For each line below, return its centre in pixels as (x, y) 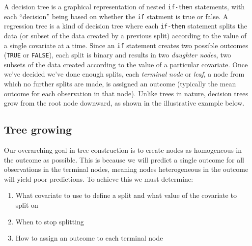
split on (27, 205)
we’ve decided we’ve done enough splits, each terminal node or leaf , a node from (124, 74)
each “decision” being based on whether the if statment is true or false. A (116, 16)
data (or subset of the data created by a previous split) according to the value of (125, 35)
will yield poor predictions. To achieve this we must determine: (98, 178)
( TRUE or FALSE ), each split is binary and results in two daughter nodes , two (118, 55)
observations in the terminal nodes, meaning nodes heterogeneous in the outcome (126, 169)
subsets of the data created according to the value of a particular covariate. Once (126, 64)
